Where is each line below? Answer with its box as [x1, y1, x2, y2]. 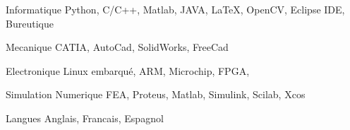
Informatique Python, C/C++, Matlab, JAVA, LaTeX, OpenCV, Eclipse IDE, [6, 2, 345, 16]
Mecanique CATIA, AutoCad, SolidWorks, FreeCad [6, 40, 229, 54]
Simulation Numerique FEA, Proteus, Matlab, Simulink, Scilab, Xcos [6, 87, 306, 102]
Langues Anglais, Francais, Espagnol [6, 110, 164, 125]
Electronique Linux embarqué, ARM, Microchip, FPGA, [6, 63, 250, 78]
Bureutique [6, 16, 54, 30]
